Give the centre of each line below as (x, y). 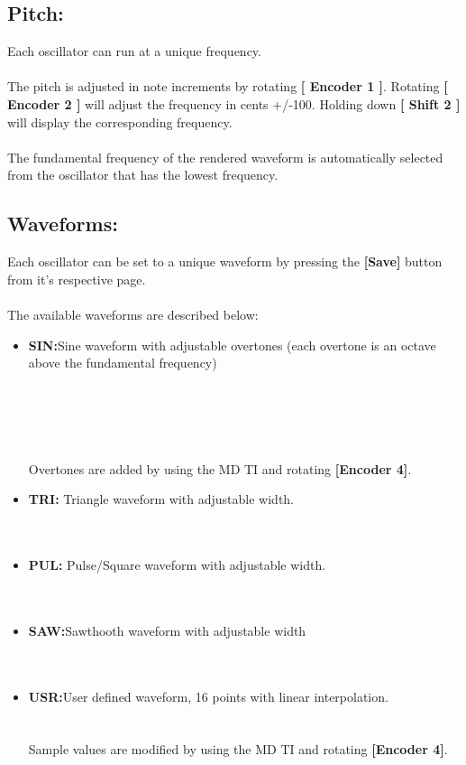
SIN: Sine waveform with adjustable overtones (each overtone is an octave (232, 345)
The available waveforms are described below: (133, 314)
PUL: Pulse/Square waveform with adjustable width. (177, 565)
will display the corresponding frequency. (120, 121)
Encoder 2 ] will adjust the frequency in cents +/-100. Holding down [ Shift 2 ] (234, 103)
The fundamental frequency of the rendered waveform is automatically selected (225, 157)
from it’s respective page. (77, 279)
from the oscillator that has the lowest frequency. (143, 175)
